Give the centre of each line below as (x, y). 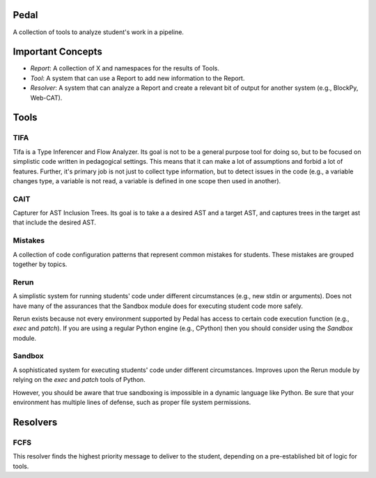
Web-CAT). (46, 98)
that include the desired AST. (55, 222)
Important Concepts (57, 52)
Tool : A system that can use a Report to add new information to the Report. (138, 78)
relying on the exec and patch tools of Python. (79, 380)
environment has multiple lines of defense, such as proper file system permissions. (132, 402)
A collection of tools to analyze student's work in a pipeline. (99, 32)
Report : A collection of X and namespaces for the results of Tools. (125, 68)
